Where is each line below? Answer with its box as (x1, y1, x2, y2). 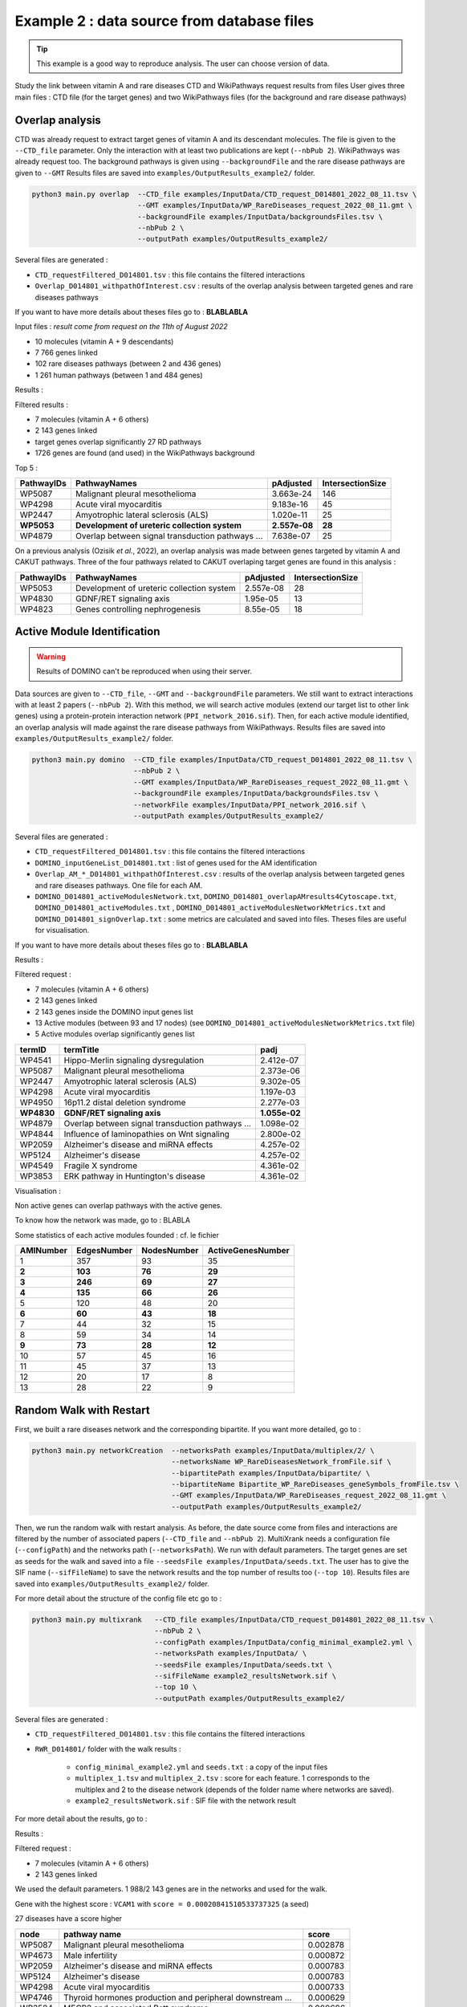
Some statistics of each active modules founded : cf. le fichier (14, 1230, 220, 1240)
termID (19, 1044, 47, 1055)
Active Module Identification (14, 625, 160, 638)
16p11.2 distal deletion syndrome (63, 1097, 186, 1108)
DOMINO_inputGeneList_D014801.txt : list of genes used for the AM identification (35, 857, 317, 867)
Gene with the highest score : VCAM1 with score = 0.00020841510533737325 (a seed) (14, 1899, 309, 1908)
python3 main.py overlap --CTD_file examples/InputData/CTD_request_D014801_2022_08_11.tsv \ (31, 189, 417, 198)
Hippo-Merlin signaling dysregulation (63, 1054, 205, 1065)
